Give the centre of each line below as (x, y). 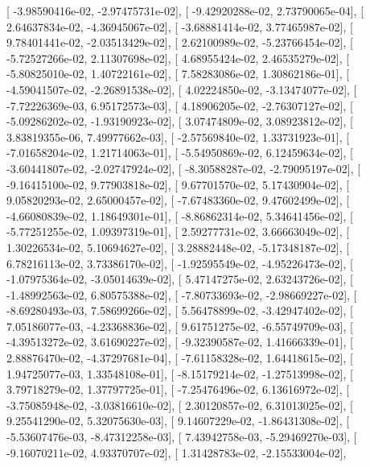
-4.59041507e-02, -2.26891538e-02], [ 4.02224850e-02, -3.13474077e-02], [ (182, 89)
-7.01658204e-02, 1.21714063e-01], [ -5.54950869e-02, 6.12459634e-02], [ (180, 153)
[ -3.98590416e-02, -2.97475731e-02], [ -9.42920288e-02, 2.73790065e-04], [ (185, 10)
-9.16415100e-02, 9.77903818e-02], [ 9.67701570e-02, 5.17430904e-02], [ (178, 184)
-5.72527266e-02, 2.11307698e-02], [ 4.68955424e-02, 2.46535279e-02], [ (178, 58)
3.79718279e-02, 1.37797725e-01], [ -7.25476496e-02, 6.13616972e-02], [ (178, 389)
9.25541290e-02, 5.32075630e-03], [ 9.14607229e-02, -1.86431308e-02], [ (178, 421)
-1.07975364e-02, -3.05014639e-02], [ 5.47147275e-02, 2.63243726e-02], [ (180, 279)
